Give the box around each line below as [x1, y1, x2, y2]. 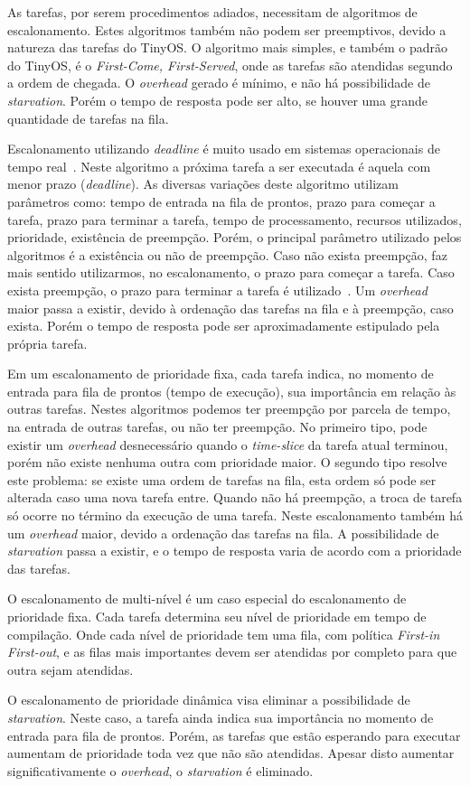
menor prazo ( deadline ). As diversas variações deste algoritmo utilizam [7, 174, 399, 193]
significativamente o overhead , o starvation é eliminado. [7, 761, 314, 780]
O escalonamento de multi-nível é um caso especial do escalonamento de [7, 589, 407, 608]
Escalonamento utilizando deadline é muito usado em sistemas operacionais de [7, 139, 440, 158]
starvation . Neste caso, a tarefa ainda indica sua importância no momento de [7, 707, 434, 726]
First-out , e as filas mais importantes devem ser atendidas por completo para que [7, 642, 457, 661]
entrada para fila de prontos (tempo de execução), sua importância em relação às [7, 381, 456, 400]
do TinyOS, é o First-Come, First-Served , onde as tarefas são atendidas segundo [7, 55, 453, 74]
